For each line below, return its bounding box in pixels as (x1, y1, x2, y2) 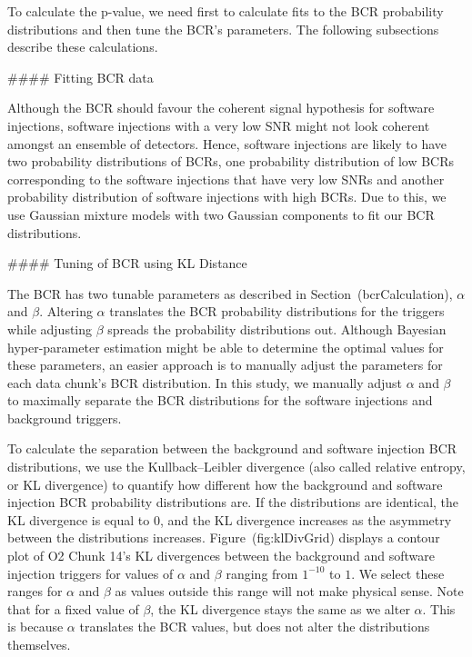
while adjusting (7, 319, 93, 338)
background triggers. (7, 408, 122, 427)
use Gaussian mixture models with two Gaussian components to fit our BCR (7, 204, 435, 224)
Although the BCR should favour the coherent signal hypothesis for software (7, 98, 435, 117)
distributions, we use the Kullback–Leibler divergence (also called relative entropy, (7, 457, 466, 476)
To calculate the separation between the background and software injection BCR (7, 439, 457, 458)
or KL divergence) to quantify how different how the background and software (7, 474, 443, 493)
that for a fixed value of (7, 599, 139, 618)
